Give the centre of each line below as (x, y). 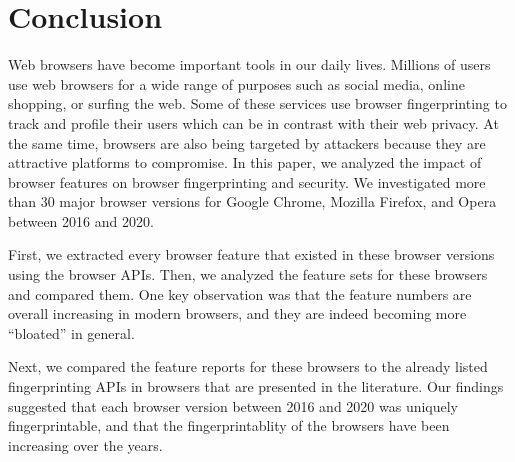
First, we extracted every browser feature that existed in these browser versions (251, 254)
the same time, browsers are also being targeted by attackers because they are (247, 142)
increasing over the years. (85, 444)
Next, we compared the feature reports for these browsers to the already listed (248, 366)
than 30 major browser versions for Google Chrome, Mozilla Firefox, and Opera (252, 201)
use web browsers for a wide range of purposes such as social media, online (236, 83)
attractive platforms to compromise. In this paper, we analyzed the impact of (245, 162)
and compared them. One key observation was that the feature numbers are (240, 293)
